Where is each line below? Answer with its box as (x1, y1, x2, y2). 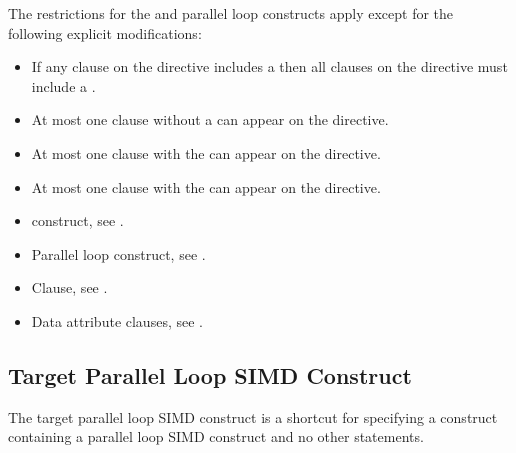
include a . (31, 75, 96, 96)
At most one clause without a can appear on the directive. (31, 109, 389, 130)
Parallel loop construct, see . (31, 243, 206, 264)
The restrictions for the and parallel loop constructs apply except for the (8, 3, 454, 23)
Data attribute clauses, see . (31, 310, 203, 331)
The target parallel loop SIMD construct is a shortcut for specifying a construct (8, 406, 498, 427)
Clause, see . (31, 277, 108, 298)
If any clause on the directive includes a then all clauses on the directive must (31, 56, 508, 77)
